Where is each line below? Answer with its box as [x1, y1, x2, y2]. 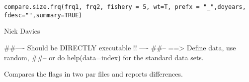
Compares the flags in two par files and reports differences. [4, 69, 183, 79]
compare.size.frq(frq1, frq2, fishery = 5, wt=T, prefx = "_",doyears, [4, 3, 246, 10]
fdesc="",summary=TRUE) [4, 11, 83, 19]
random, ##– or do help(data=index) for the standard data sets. [4, 52, 204, 62]
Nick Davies [4, 26, 40, 36]
